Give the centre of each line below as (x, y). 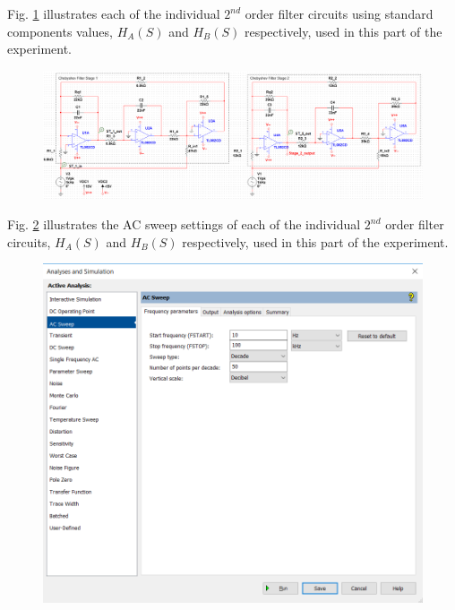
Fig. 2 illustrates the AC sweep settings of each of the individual (184, 224)
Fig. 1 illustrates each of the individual (114, 13)
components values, (60, 31)
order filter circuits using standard (339, 13)
